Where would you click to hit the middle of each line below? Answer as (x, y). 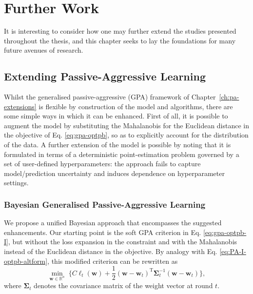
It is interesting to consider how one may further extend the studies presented (120, 31)
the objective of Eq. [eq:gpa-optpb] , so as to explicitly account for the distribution (126, 135)
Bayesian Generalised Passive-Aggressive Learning (105, 204)
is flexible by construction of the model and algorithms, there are (136, 106)
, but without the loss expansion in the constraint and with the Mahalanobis (123, 242)
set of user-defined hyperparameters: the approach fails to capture (102, 164)
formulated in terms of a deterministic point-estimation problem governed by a (122, 154)
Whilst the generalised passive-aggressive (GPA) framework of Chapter (110, 97)
